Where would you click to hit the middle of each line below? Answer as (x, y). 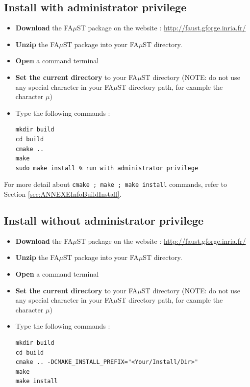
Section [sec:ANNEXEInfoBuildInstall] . (63, 193)
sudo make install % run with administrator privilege (107, 168)
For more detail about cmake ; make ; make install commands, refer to (116, 184)
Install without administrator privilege (104, 220)
